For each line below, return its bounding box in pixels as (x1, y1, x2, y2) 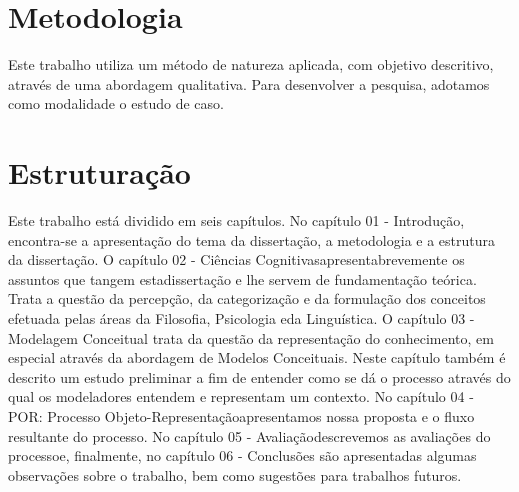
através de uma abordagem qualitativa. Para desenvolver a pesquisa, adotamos (8, 73, 490, 94)
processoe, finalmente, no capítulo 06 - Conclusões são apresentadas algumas (8, 445, 477, 466)
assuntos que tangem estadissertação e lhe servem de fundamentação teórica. (8, 268, 477, 289)
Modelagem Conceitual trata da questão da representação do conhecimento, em (8, 327, 494, 348)
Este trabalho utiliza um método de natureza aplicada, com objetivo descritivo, (8, 54, 494, 75)
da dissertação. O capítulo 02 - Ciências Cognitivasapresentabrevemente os (8, 249, 465, 270)
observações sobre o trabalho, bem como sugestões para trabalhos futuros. (8, 464, 462, 485)
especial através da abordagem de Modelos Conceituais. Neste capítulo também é (8, 347, 506, 368)
